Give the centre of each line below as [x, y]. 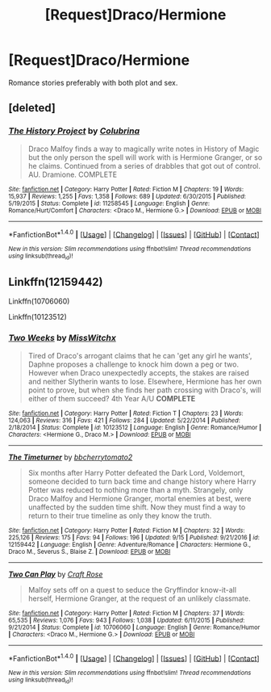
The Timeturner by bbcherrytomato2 [71, 457]
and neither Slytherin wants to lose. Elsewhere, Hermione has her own [145, 381]
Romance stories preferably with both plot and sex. [93, 82]
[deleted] [32, 108]
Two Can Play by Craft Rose [56, 574]
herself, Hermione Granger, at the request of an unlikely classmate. [140, 598]
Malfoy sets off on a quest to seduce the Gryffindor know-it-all [132, 589]
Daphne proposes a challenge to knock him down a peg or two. [133, 364]
